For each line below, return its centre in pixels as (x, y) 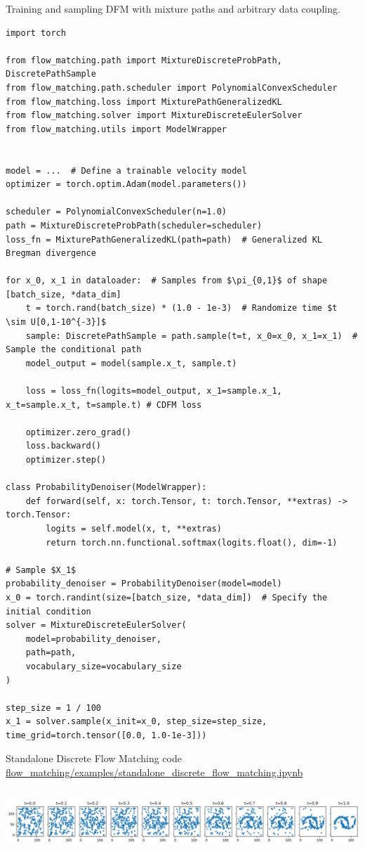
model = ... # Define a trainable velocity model (126, 170)
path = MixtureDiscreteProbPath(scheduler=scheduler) (134, 225)
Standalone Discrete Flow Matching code (94, 758)
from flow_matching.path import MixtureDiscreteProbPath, (144, 60)
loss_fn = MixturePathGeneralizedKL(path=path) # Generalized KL (164, 239)
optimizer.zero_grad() (78, 432)
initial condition (48, 611)
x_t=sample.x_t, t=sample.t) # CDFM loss (104, 405)
